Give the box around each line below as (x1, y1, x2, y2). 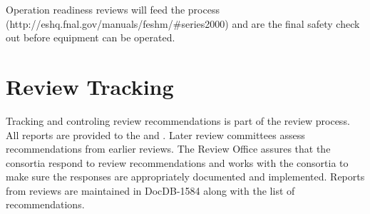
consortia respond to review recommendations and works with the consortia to (6, 155, 349, 170)
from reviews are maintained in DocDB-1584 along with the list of (6, 183, 295, 198)
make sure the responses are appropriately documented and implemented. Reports (6, 169, 365, 184)
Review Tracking (6, 71, 174, 101)
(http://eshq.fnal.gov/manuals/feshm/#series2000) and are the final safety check (6, 16, 360, 31)
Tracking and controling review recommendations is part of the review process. (6, 113, 350, 128)
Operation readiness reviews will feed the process (6, 2, 220, 16)
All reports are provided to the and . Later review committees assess (6, 127, 305, 142)
